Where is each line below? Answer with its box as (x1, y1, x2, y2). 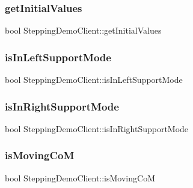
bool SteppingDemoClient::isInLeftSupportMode (5, 73, 183, 86)
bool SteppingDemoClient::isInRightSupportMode (5, 122, 189, 135)
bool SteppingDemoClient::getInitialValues (5, 24, 162, 37)
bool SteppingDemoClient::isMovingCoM (5, 171, 155, 184)
